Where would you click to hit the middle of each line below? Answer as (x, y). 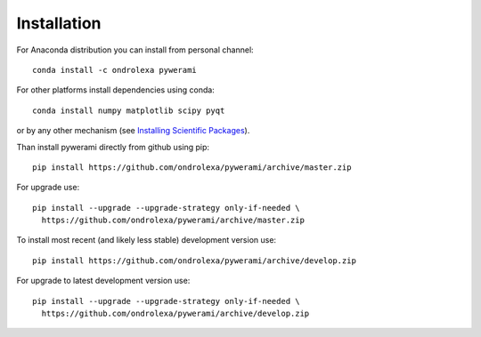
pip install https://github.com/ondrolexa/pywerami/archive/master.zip (192, 167)
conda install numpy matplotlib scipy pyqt (129, 110)
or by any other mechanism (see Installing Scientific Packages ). (133, 131)
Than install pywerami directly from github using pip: (113, 147)
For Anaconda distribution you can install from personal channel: (135, 50)
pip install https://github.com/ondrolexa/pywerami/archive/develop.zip (194, 261)
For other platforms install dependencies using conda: (116, 90)
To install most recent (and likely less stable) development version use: (146, 240)
